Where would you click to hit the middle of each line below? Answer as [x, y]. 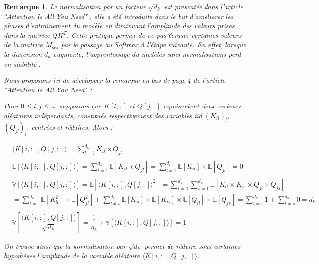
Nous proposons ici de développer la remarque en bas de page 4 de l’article [114, 80]
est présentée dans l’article [203, 6]
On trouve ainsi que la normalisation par [65, 246]
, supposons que [78, 106]
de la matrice [23, 44]
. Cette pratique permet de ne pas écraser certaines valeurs [154, 35]
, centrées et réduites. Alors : [70, 127]
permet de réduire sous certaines [192, 246]
